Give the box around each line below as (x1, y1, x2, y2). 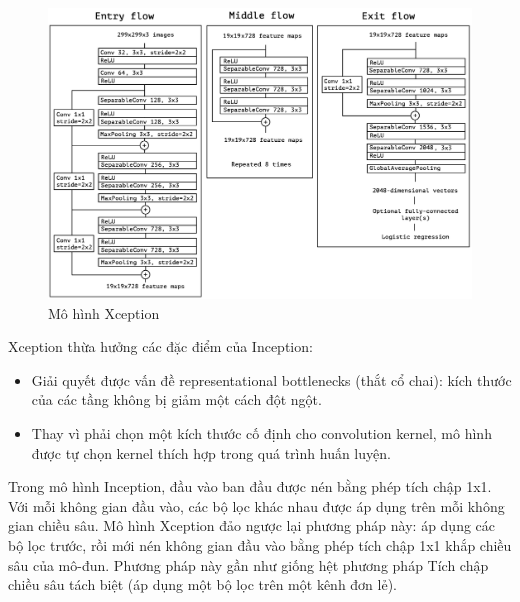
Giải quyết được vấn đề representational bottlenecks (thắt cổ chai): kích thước (31, 369, 512, 390)
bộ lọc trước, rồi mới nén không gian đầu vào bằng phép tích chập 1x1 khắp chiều (8, 535, 512, 556)
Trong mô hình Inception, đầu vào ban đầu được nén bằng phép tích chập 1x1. (8, 476, 492, 497)
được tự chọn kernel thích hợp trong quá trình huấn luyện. (31, 442, 391, 463)
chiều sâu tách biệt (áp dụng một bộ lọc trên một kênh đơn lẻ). (8, 574, 398, 595)
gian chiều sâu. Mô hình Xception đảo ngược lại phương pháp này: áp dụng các (8, 515, 496, 536)
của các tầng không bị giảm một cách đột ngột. (31, 389, 322, 410)
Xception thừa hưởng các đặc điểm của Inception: (8, 336, 313, 357)
